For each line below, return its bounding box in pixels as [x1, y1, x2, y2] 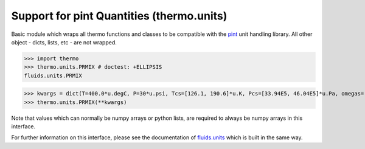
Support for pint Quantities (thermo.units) [11, 9, 228, 23]
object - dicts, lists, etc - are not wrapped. [11, 38, 117, 46]
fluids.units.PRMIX [24, 72, 82, 79]
